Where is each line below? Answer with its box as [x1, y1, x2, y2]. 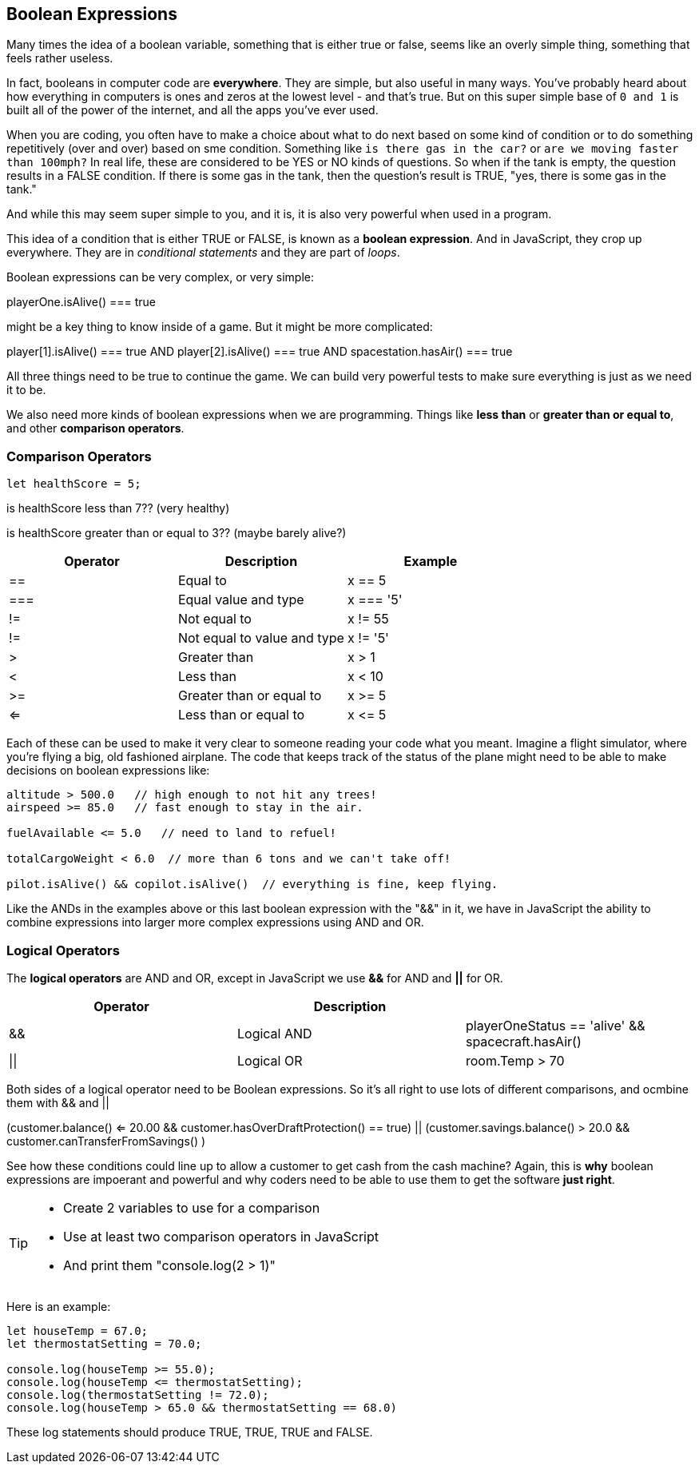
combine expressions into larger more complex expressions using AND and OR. [6, 915, 424, 930]
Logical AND [236, 1025, 312, 1042]
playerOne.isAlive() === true [6, 295, 156, 309]
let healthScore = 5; [6, 477, 141, 491]
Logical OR [236, 1052, 303, 1069]
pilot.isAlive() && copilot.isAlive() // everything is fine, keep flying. [6, 878, 498, 891]
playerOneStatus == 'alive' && [465, 1017, 645, 1034]
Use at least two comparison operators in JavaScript [63, 1228, 379, 1245]
